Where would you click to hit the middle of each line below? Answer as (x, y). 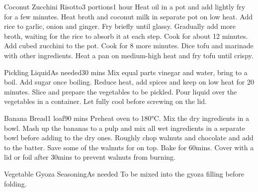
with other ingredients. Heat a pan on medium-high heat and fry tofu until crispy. (129, 55)
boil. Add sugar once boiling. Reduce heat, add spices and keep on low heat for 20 (129, 82)
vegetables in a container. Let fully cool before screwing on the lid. (106, 101)
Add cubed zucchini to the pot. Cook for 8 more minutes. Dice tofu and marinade (129, 46)
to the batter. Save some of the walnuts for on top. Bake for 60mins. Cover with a (129, 147)
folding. (15, 183)
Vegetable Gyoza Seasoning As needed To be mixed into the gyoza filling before (124, 173)
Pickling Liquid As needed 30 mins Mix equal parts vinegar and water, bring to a (126, 72)
